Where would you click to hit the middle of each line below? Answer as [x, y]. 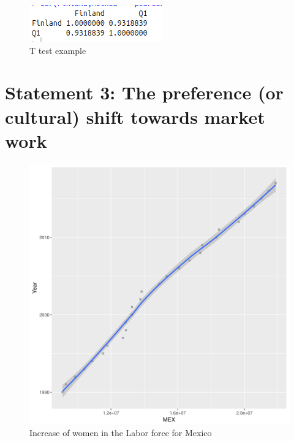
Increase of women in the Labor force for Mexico [121, 433]
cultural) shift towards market [135, 116]
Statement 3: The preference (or [144, 92]
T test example [58, 50]
